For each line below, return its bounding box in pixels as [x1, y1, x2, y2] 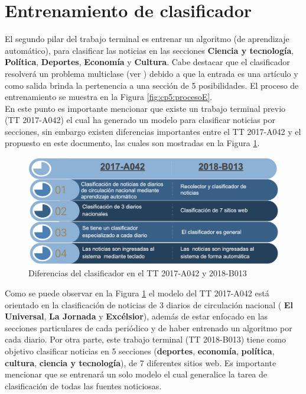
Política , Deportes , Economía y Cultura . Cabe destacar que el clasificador [5, 56, 290, 68]
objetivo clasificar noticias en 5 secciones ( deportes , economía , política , [5, 344, 275, 357]
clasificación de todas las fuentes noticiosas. [5, 379, 162, 392]
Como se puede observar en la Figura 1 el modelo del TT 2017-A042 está [5, 287, 269, 299]
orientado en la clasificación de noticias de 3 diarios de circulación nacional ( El [5, 298, 293, 311]
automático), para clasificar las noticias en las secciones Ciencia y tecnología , [5, 44, 294, 56]
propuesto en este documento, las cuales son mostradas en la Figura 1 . [5, 137, 260, 149]
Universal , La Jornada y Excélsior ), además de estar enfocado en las [5, 310, 268, 322]
